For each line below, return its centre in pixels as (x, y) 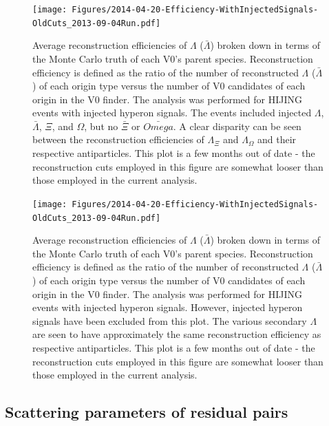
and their (277, 139)
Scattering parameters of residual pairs (147, 412)
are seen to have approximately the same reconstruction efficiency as (177, 334)
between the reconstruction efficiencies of (118, 139)
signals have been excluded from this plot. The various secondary (170, 320)
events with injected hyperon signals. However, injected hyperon (168, 307)
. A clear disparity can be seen (237, 126)
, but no (101, 126)
